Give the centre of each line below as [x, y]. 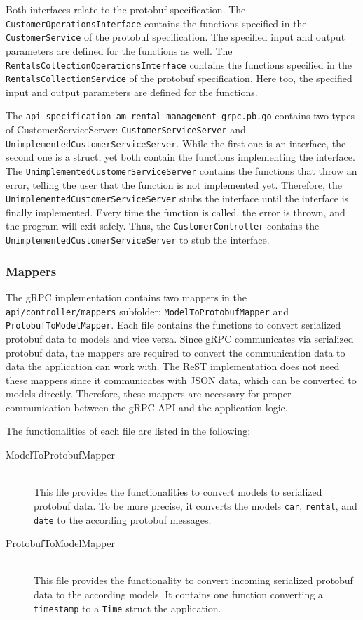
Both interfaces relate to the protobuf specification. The [126, 9]
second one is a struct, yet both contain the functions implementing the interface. [180, 157]
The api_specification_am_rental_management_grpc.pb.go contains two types [180, 116]
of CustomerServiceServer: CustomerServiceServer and [126, 130]
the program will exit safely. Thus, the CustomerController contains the [163, 226]
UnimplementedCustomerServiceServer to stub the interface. [138, 240]
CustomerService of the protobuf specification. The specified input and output [176, 37]
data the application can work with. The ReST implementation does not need [173, 366]
